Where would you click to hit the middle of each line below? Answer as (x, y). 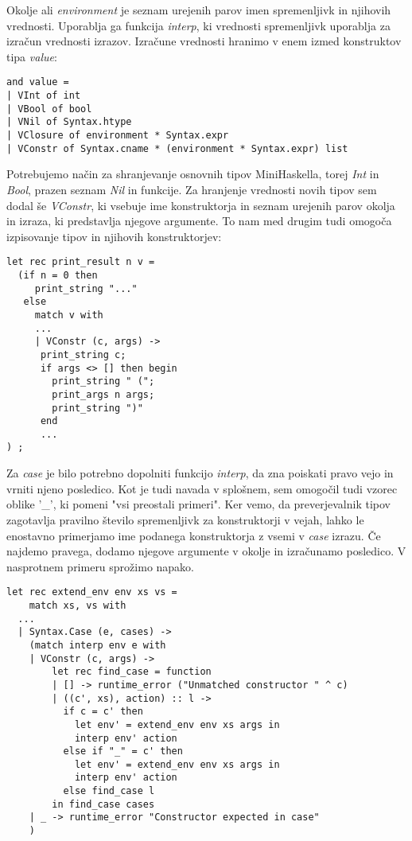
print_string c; (83, 354)
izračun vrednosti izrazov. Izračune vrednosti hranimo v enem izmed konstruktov (204, 41)
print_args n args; (103, 394)
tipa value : (32, 56)
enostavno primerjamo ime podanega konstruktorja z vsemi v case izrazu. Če (194, 535)
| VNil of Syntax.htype (69, 122)
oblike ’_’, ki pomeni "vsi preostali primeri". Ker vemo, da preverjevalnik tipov (198, 504)
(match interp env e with (97, 645)
